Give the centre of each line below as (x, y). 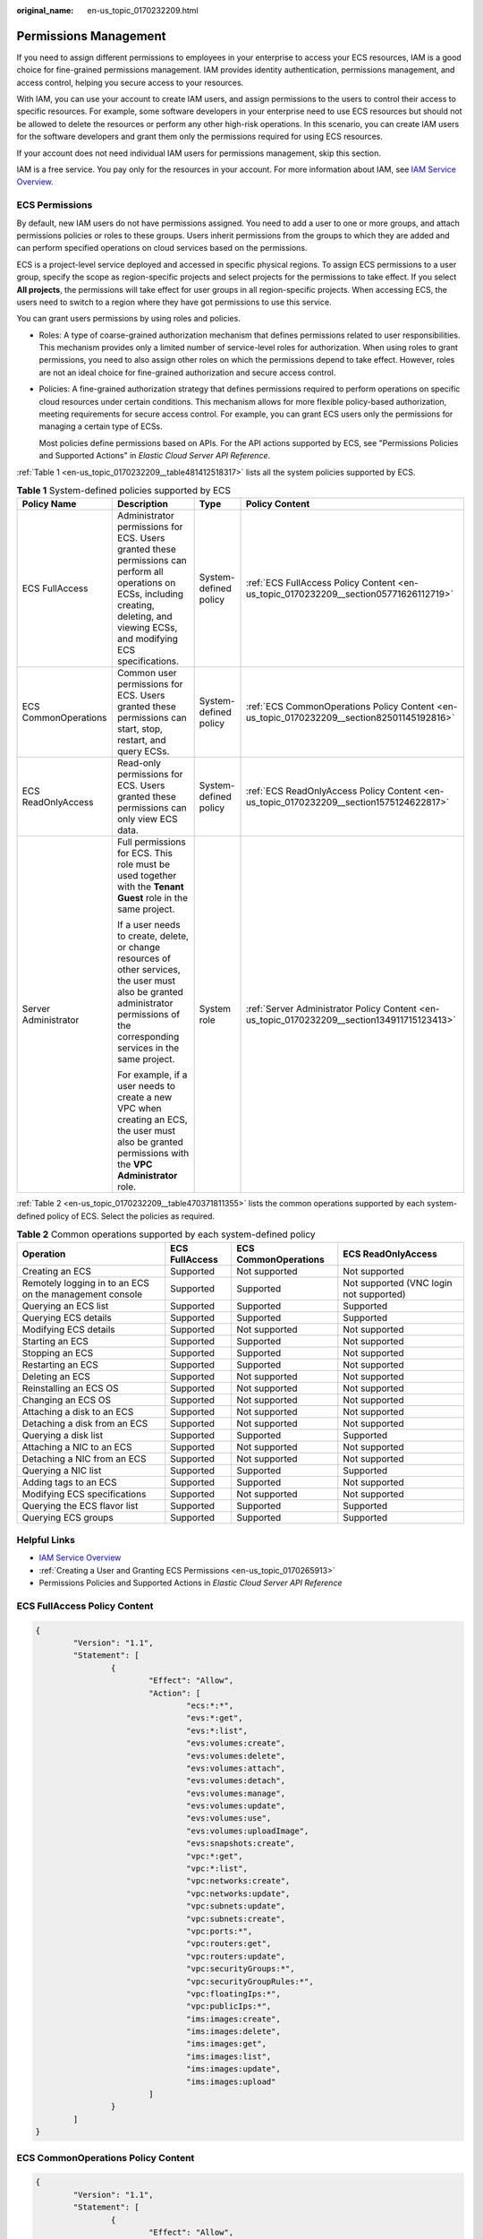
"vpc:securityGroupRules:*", (250, 1981)
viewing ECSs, (148, 628)
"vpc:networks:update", (238, 1893)
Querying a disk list (62, 1435)
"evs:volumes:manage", (236, 1793)
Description (143, 504)
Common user (148, 673)
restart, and (142, 741)
